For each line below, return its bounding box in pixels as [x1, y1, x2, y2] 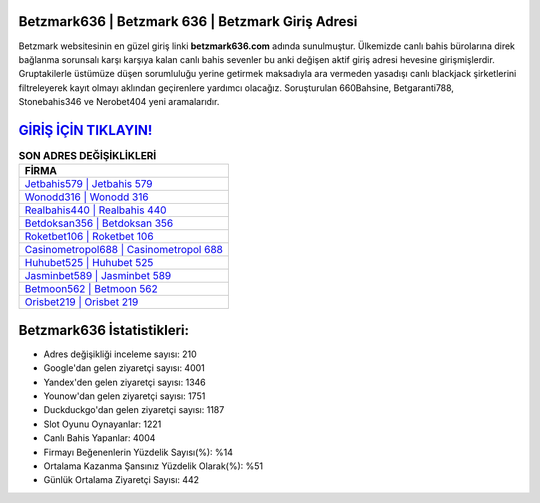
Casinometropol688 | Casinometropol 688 [24, 243, 224, 257]
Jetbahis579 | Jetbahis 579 [24, 177, 154, 191]
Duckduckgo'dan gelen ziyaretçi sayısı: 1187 [43, 404, 225, 416]
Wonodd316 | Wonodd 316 [24, 190, 149, 204]
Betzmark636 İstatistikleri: [18, 321, 190, 339]
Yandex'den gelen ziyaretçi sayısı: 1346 [43, 376, 207, 388]
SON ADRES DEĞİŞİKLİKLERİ [18, 149, 157, 163]
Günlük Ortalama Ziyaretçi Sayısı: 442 [43, 474, 200, 486]
